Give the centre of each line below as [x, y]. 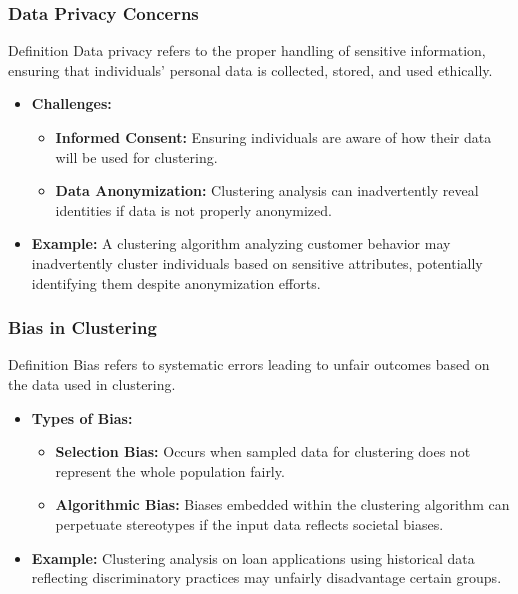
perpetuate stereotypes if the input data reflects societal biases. [249, 523]
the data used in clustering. [92, 383]
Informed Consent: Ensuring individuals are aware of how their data [273, 137]
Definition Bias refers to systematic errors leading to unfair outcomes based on [249, 364]
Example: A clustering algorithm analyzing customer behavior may [241, 243]
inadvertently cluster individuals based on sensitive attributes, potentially [257, 262]
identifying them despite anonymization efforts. [176, 282]
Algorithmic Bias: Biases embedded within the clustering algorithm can [282, 504]
